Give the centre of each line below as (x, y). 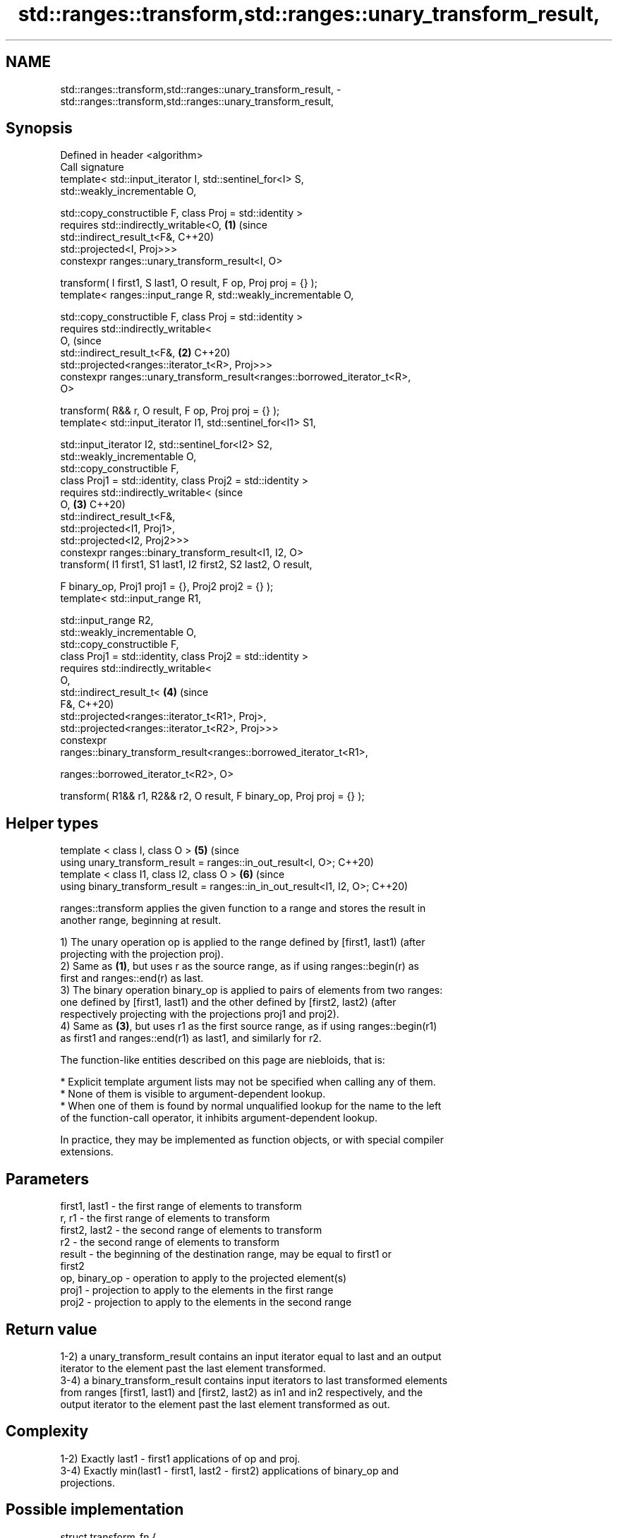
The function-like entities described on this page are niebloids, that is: (223, 1060)
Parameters (47, 1179)
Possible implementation (95, 1510)
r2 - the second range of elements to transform (170, 1242)
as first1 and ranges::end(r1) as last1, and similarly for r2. (191, 1038)
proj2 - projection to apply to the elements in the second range (206, 1302)
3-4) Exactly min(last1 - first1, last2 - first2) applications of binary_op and (230, 1470)
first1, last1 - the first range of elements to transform (181, 1206)
